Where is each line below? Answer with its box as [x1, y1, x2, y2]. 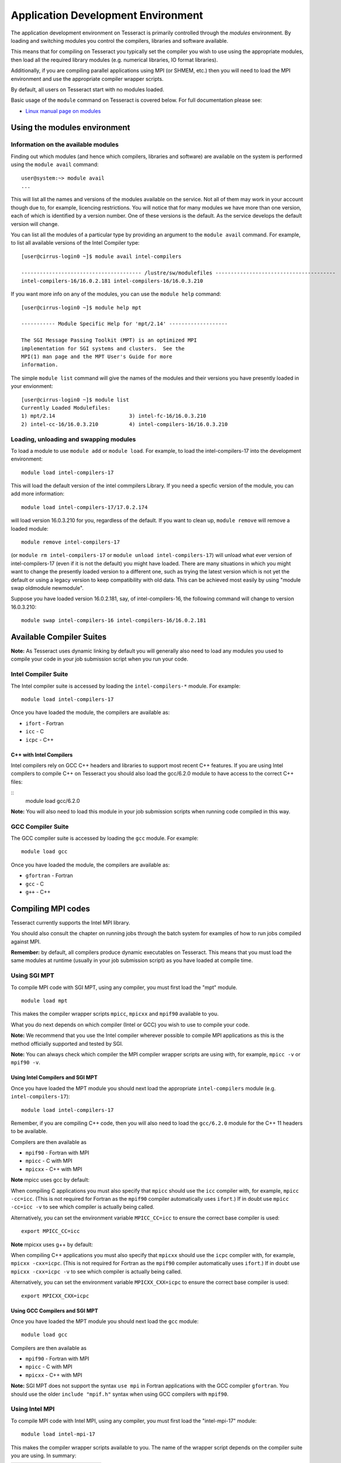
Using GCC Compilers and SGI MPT [11, 1307, 98, 1314]
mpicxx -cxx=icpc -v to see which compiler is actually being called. [11, 1268, 182, 1275]
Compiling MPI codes [11, 904, 90, 913]
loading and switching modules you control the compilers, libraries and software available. [11, 37, 228, 44]
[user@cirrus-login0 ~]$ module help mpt [21, 304, 142, 311]
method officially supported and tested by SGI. [11, 1040, 123, 1047]
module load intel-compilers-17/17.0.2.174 [21, 504, 148, 510]
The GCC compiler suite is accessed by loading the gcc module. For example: [11, 834, 199, 842]
